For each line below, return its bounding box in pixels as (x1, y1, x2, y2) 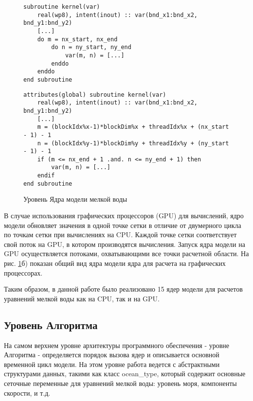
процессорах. (4, 267, 43, 278)
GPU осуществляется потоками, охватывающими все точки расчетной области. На (4, 248, 249, 259)
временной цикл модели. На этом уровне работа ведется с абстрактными (4, 359, 220, 369)
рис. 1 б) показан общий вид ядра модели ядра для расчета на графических (4, 258, 226, 268)
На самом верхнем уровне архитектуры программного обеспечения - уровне (4, 340, 230, 350)
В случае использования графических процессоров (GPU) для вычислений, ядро (4, 210, 244, 221)
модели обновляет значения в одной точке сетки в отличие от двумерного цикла (4, 220, 241, 230)
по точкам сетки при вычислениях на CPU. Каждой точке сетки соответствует (4, 229, 237, 240)
